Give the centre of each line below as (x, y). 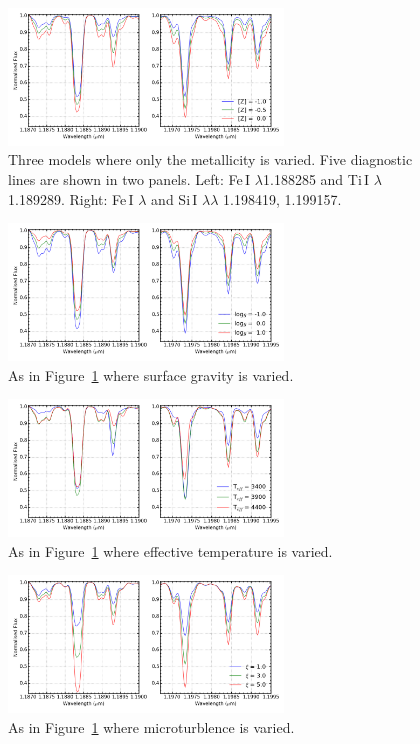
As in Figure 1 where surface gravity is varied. (151, 374)
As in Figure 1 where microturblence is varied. (151, 726)
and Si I (174, 198)
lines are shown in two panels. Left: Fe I (129, 178)
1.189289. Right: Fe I (71, 198)
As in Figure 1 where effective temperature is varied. (170, 550)
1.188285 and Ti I (316, 178)
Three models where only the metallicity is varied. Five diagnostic (210, 159)
